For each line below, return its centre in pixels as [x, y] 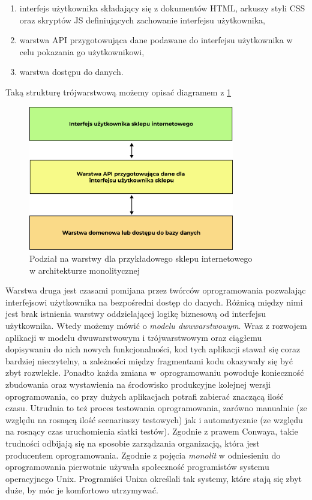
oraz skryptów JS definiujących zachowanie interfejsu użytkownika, [142, 20]
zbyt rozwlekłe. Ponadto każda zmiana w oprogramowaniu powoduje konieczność [155, 372]
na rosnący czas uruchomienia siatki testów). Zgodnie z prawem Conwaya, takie [152, 431]
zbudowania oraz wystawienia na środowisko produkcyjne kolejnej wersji [138, 384]
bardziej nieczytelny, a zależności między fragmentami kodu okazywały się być [149, 360]
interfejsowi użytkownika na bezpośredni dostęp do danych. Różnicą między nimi [154, 302]
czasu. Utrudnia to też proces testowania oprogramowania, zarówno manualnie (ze [156, 408]
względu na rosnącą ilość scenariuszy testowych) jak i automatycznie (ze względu [154, 419]
